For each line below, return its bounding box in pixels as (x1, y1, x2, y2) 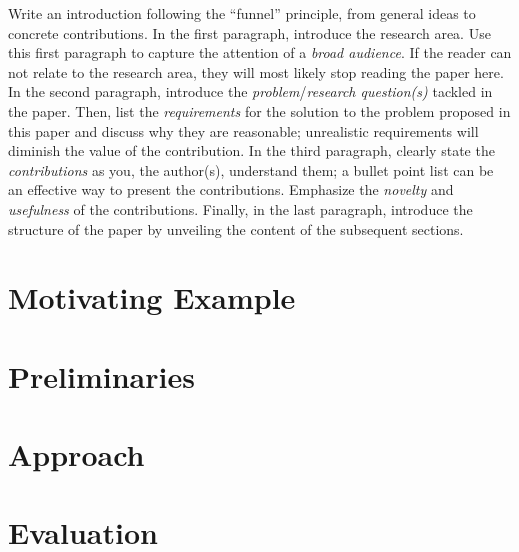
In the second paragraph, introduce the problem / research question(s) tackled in (8, 81, 493, 102)
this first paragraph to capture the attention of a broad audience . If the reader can (8, 42, 512, 63)
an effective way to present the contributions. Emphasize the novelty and (8, 179, 454, 200)
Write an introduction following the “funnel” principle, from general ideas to (8, 3, 476, 23)
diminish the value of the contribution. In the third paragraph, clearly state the (8, 140, 495, 161)
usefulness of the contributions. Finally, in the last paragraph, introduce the (8, 198, 473, 219)
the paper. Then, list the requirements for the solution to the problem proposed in (8, 100, 511, 121)
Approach (8, 434, 145, 475)
